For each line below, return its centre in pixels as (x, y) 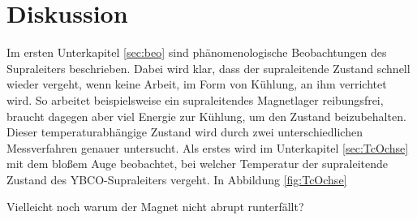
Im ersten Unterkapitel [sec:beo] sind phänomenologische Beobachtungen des (197, 52)
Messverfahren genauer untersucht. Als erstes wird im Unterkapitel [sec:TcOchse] (208, 147)
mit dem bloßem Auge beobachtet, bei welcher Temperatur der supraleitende (198, 164)
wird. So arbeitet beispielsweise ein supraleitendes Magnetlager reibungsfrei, (195, 99)
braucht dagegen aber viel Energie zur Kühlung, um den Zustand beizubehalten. (206, 116)
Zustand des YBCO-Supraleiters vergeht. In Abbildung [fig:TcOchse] (177, 179)
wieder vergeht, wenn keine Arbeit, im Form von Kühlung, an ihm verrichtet (197, 84)
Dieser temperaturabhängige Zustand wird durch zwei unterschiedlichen (185, 132)
